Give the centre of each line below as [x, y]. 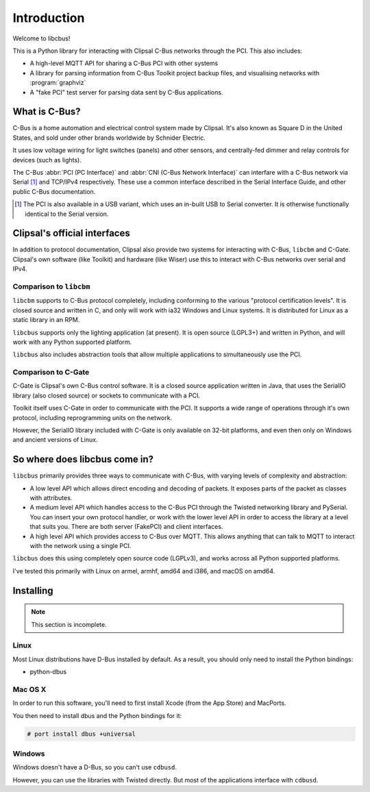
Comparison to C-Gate [51, 372]
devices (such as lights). [47, 160]
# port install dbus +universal [82, 734]
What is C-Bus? [47, 112]
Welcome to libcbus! [41, 38]
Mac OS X [29, 689]
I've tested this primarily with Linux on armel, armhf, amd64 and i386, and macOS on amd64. [144, 571]
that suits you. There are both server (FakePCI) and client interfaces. [126, 527]
